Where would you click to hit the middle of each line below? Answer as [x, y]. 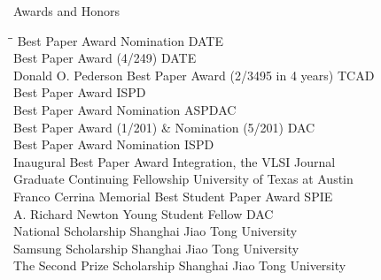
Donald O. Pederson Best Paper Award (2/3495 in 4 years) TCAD [194, 75]
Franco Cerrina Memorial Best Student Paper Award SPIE [173, 196]
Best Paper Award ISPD [80, 92]
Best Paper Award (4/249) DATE [105, 58]
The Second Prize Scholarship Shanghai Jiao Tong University [180, 265]
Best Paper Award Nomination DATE [120, 40]
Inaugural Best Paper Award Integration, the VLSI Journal [175, 161]
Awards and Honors [67, 11]
